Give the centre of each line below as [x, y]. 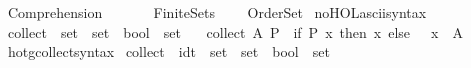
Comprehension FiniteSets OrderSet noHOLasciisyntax [217, 12]
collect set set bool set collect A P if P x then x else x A [235, 31]
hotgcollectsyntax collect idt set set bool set [168, 51]
